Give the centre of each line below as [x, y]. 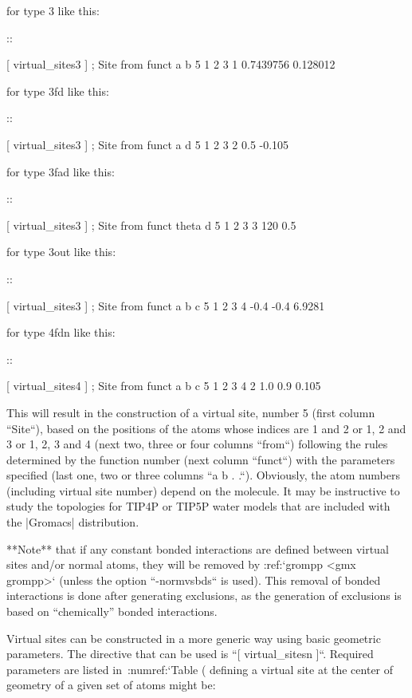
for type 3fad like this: [61, 171]
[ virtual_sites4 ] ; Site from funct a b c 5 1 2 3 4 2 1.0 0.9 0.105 [164, 386]
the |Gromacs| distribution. [73, 522]
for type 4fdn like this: [61, 332]
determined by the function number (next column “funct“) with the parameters [201, 459]
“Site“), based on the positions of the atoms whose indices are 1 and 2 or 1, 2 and [206, 428]
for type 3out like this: [61, 252]
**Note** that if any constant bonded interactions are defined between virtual [198, 548]
